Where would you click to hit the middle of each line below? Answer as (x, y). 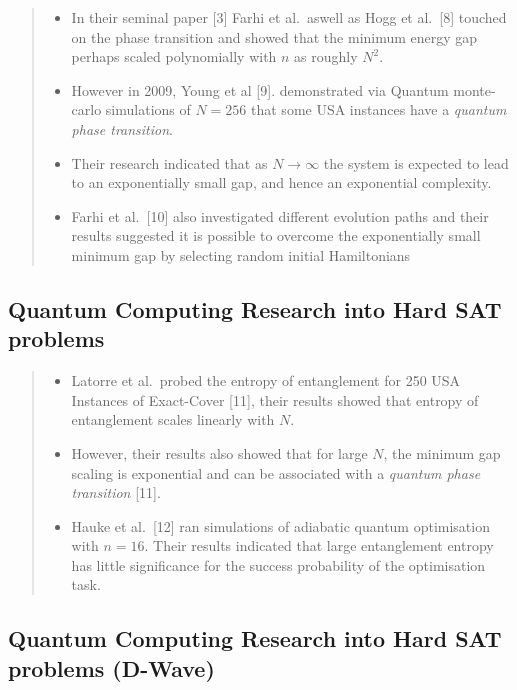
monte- (474, 89)
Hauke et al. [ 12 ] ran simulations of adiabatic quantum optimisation (280, 525)
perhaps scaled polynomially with (174, 56)
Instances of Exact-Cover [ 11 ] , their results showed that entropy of (275, 399)
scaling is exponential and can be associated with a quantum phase (276, 472)
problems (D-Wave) (111, 667)
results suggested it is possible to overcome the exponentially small (276, 235)
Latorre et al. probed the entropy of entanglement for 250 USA (266, 380)
